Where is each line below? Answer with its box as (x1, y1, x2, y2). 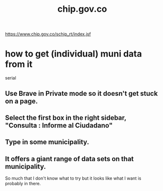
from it (5, 59, 33, 70)
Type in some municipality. (5, 138, 90, 146)
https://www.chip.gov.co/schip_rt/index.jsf (5, 31, 91, 37)
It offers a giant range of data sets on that (5, 155, 134, 163)
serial (5, 75, 16, 81)
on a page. (5, 97, 38, 105)
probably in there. (5, 181, 41, 187)
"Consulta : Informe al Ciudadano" (5, 121, 113, 130)
